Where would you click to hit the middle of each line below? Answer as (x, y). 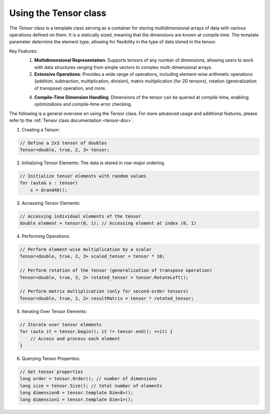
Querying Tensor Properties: (51, 358)
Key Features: (23, 51)
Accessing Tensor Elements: (51, 203)
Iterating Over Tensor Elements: (54, 311)
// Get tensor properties (51, 372)
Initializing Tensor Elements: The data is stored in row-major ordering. (93, 163)
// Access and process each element (75, 339)
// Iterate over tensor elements (61, 324)
